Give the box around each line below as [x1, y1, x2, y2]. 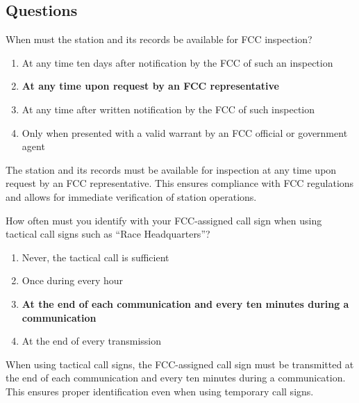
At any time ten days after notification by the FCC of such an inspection [22, 55, 333, 69]
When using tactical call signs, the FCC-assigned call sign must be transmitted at [6, 356, 354, 371]
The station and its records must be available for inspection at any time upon [6, 162, 337, 176]
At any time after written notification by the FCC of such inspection [22, 101, 315, 116]
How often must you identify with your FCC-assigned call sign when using [6, 213, 322, 227]
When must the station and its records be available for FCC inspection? [6, 32, 312, 47]
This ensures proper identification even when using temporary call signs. [6, 384, 314, 398]
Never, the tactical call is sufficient [22, 249, 169, 264]
